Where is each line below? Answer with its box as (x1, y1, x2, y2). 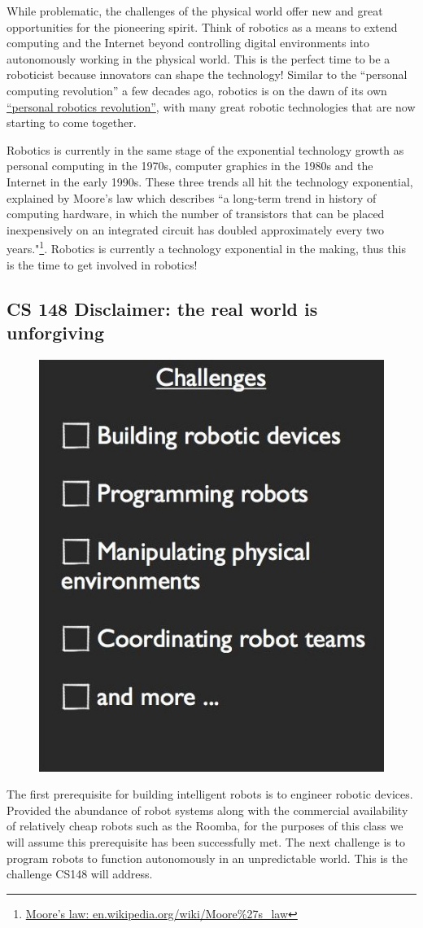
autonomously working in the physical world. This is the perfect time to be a (7, 50, 390, 67)
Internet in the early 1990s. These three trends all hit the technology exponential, (7, 173, 413, 190)
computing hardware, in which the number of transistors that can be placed (7, 205, 385, 222)
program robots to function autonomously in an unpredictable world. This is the (7, 849, 408, 866)
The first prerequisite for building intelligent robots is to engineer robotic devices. (7, 786, 413, 803)
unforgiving (7, 319, 104, 344)
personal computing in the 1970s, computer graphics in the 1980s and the (7, 157, 373, 174)
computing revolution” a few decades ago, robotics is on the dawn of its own (7, 81, 387, 98)
